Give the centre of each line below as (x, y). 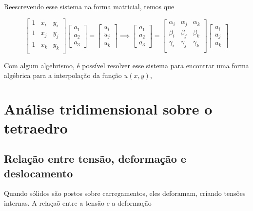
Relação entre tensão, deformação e (95, 159)
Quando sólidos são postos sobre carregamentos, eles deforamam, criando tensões (125, 193)
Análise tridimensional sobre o (108, 108)
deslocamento (39, 173)
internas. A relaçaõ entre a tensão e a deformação (78, 203)
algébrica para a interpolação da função (63, 75)
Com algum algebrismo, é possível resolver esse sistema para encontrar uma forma (126, 66)
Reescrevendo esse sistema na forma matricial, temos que (89, 6)
